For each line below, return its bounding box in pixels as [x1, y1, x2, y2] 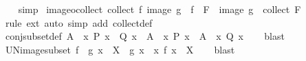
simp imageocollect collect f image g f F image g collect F [18, 2, 301, 16]
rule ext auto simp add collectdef [5, 15, 153, 29]
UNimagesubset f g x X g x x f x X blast [5, 42, 235, 56]
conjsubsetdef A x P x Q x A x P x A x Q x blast [5, 29, 285, 43]
